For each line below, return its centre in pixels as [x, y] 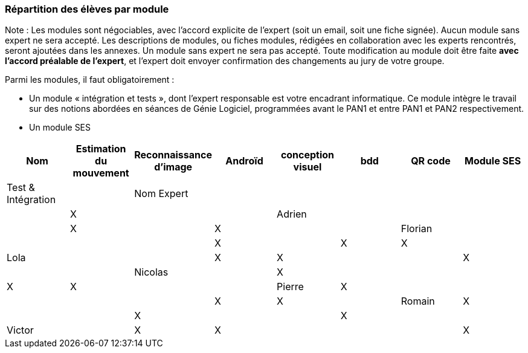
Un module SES [60, 128]
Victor [20, 330]
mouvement [101, 173]
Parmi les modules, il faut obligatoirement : [90, 80]
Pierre [290, 287]
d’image [173, 167]
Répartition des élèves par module [87, 9]
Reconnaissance [173, 155]
